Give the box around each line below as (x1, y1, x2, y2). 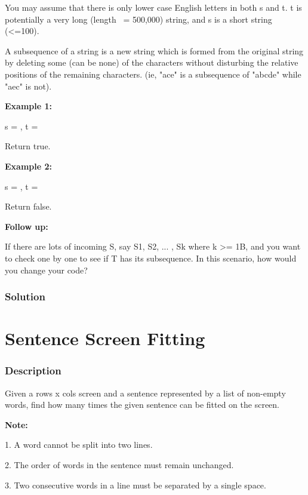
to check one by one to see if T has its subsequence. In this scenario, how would (5, 251, 297, 264)
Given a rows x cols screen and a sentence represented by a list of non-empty (5, 386, 286, 399)
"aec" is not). (5, 79, 52, 92)
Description (5, 363, 61, 378)
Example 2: (5, 159, 52, 172)
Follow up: (5, 220, 48, 232)
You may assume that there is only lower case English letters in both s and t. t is (5, 1, 302, 13)
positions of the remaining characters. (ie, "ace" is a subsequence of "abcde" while (5, 67, 301, 80)
